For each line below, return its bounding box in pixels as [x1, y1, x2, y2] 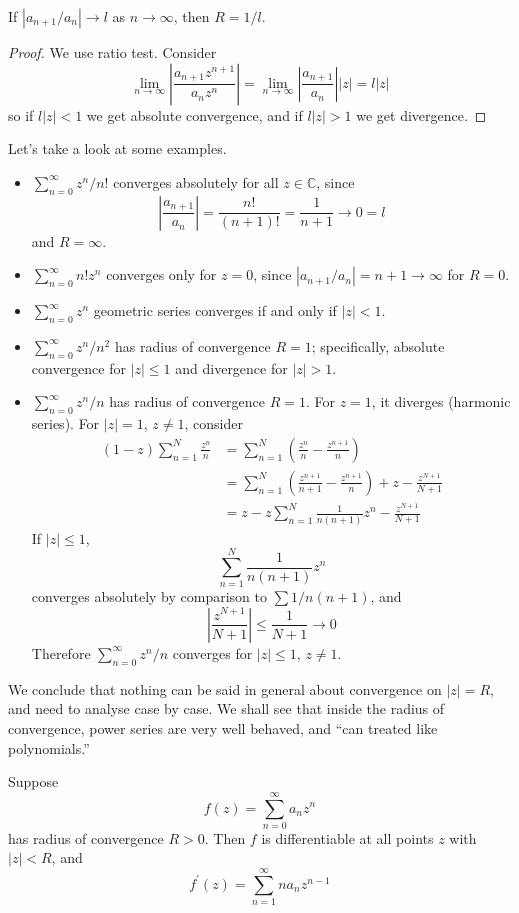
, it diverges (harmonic [371, 391, 511, 412]
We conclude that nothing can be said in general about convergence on [8, 678, 442, 699]
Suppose [8, 771, 59, 792]
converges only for [106, 264, 217, 285]
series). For [31, 413, 100, 434]
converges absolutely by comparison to [31, 586, 267, 607]
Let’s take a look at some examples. [8, 138, 227, 159]
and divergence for [175, 357, 288, 378]
